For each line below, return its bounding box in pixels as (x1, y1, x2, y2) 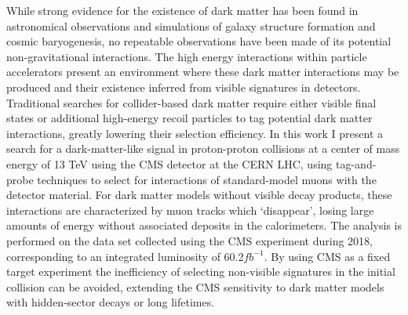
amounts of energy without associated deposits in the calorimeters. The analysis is (6, 217, 402, 234)
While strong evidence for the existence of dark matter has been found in (6, 2, 359, 18)
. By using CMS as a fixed (264, 248, 391, 264)
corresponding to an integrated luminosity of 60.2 (6, 248, 244, 264)
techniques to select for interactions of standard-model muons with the (37, 171, 377, 187)
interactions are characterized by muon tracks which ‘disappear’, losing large (6, 201, 374, 218)
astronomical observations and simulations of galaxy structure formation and (6, 17, 376, 34)
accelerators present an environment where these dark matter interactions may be (6, 63, 399, 80)
